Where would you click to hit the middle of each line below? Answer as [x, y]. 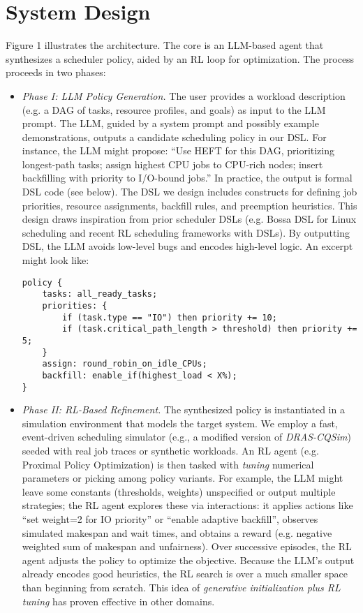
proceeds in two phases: [56, 72]
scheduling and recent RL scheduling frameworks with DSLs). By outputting [186, 232]
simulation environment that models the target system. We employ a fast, [180, 423]
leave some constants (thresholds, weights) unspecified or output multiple [179, 491]
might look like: [55, 260]
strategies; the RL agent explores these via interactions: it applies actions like [187, 505]
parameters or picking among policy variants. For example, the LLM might [183, 478]
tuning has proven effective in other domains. [118, 601]
